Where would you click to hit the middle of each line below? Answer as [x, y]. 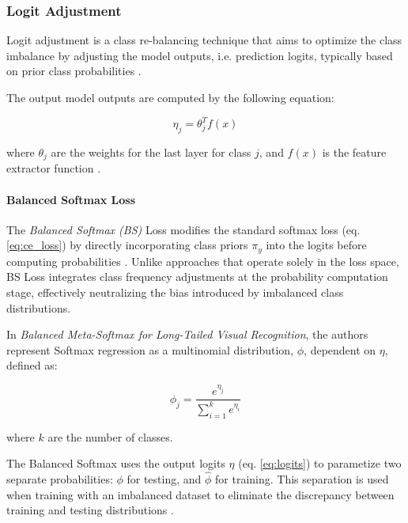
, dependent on [340, 349]
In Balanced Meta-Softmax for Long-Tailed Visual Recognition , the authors [187, 334]
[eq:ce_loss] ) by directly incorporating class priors [127, 245]
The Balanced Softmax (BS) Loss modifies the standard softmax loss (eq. [183, 229]
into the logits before [316, 245]
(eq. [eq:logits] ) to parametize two [320, 463]
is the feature [354, 152]
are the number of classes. [110, 436]
